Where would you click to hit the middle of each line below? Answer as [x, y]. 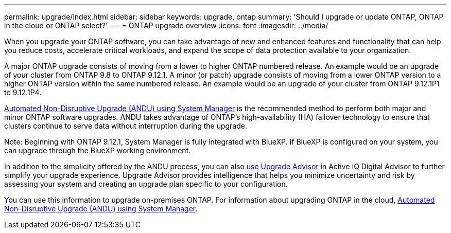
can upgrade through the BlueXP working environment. [98, 150]
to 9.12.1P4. [23, 92]
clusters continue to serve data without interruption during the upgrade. [126, 126]
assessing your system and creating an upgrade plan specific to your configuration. [146, 184]
